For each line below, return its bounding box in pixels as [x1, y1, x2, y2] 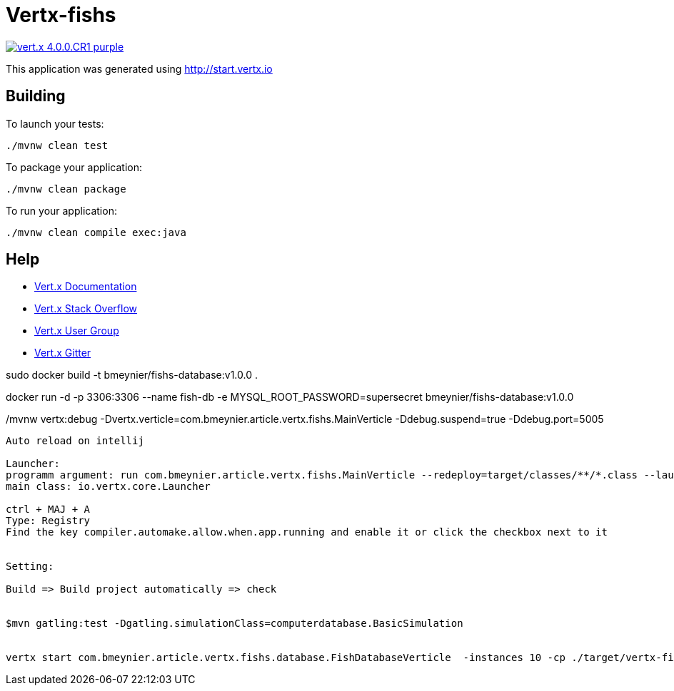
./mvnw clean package [6, 183, 126, 195]
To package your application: [6, 160, 143, 173]
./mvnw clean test [6, 139, 109, 151]
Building [6, 87, 66, 106]
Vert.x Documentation [34, 280, 137, 293]
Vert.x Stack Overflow [34, 302, 138, 315]
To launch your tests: [6, 117, 104, 130]
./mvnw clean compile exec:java [6, 226, 186, 238]
